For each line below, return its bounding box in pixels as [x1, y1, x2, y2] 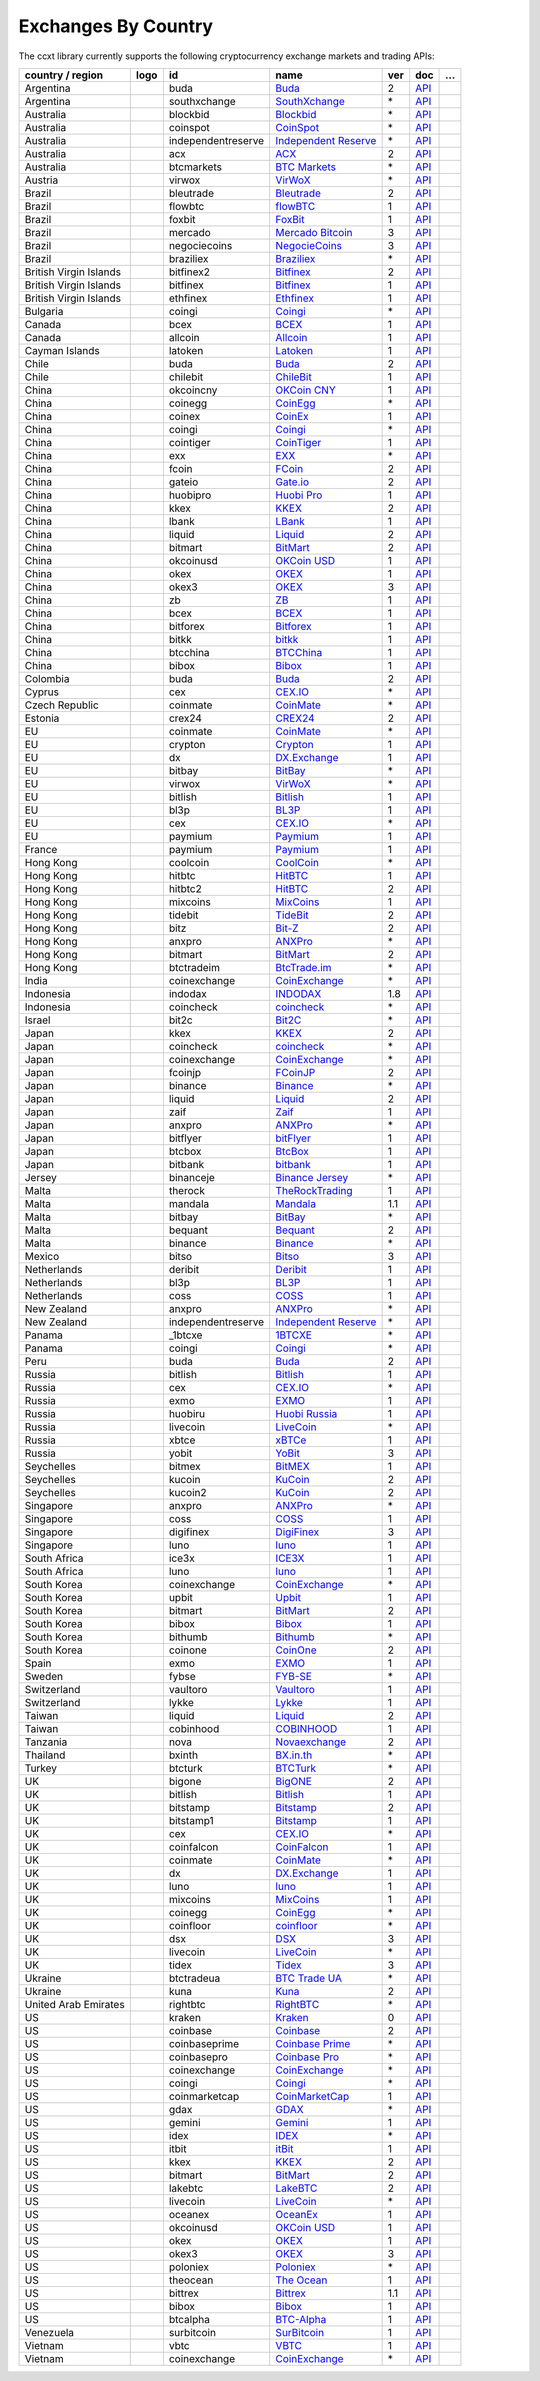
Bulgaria [24, 304, 64, 318]
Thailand [24, 1748, 66, 1762]
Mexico [24, 1249, 60, 1263]
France [24, 842, 58, 856]
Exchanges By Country [18, 15, 214, 37]
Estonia [24, 711, 60, 725]
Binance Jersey [275, 1170, 349, 1184]
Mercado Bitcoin [275, 225, 354, 239]
